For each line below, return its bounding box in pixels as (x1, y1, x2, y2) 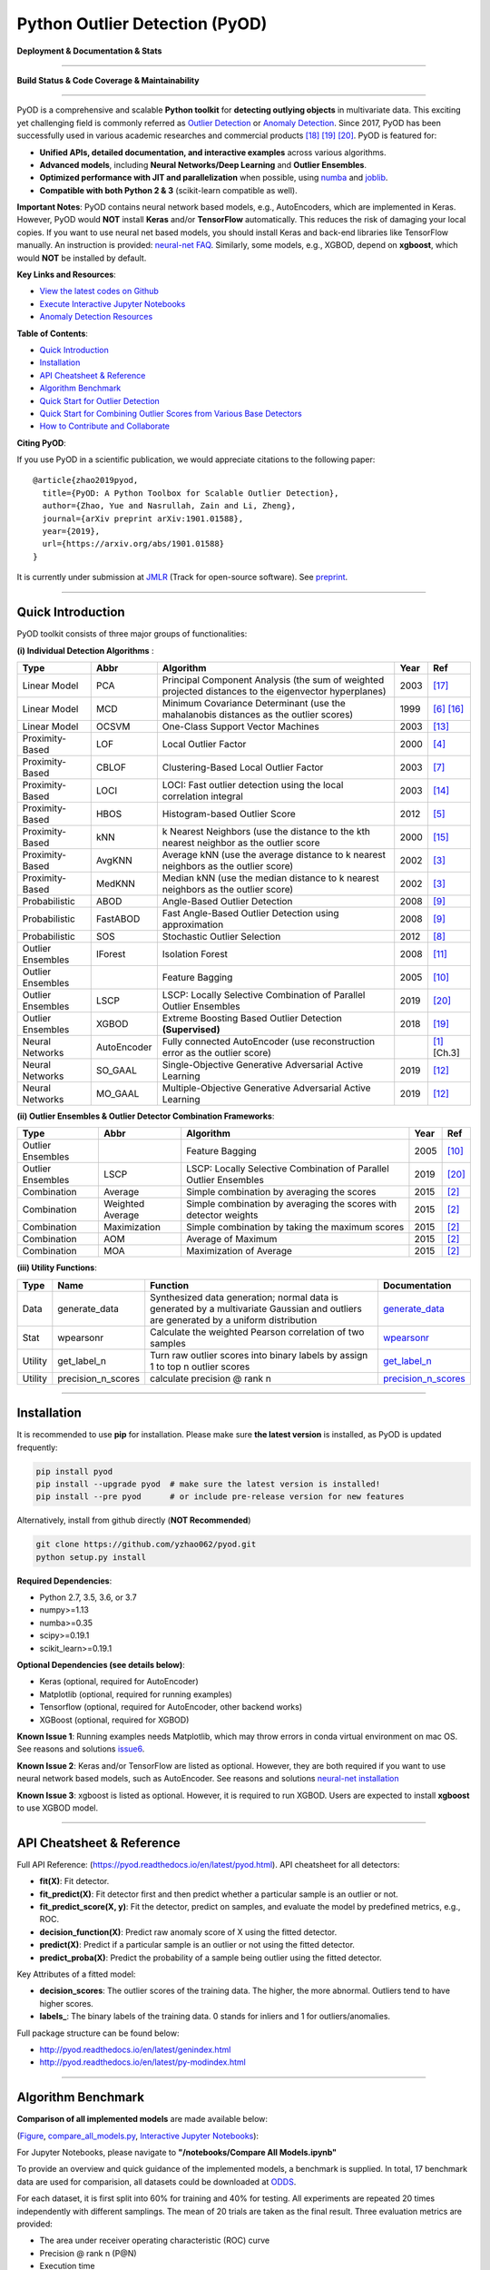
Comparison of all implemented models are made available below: (16, 2114, 268, 2125)
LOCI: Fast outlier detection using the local (162, 778, 344, 791)
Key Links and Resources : (16, 269, 117, 281)
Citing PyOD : (16, 437, 67, 449)
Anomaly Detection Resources (39, 311, 153, 322)
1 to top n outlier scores (150, 1360, 250, 1373)
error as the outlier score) (162, 1046, 272, 1059)
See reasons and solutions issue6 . (16, 1743, 145, 1754)
